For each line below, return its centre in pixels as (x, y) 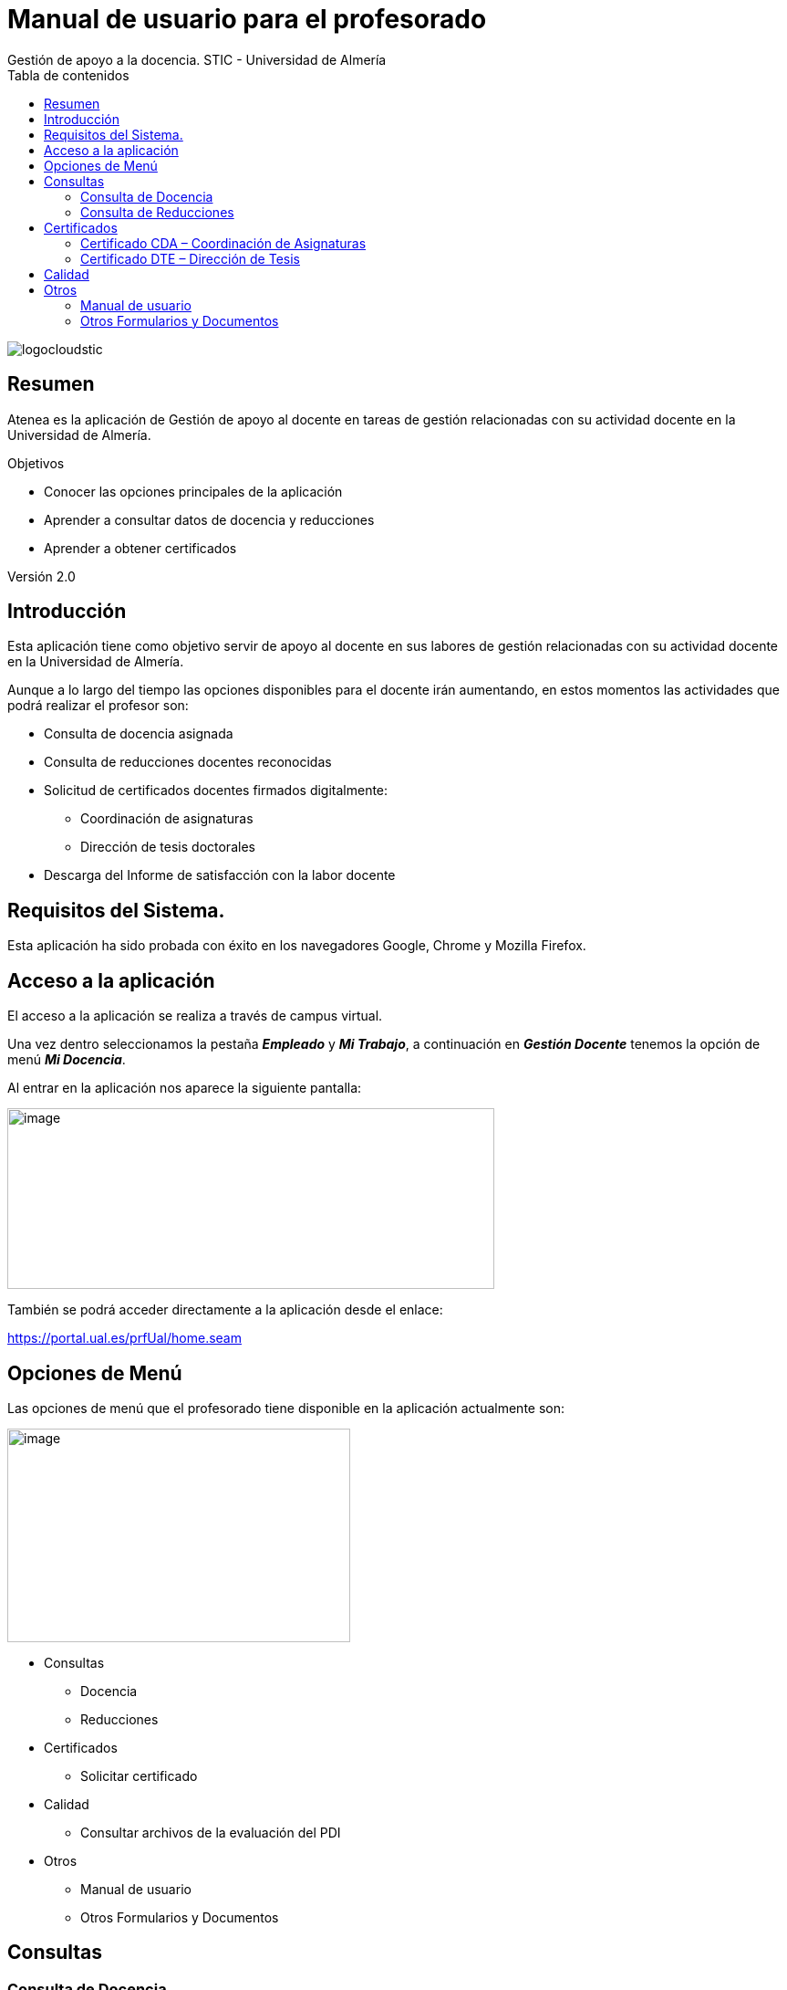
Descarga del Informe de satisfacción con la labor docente (220, 875)
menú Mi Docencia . (67, 1060)
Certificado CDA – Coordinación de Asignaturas (223, 243)
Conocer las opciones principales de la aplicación (193, 491)
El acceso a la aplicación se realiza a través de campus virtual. (195, 1016)
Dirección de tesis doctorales (168, 847)
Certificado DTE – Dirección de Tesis (190, 258)
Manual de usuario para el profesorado (247, 19)
